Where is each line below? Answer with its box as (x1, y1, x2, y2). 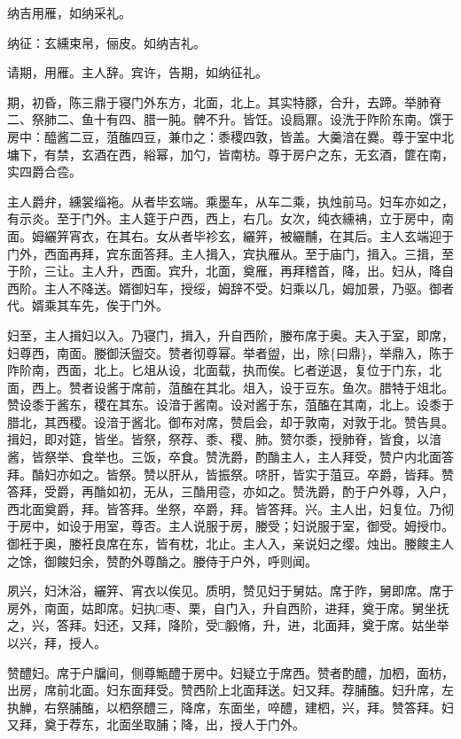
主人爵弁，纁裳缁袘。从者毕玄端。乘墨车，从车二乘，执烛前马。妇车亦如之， (7, 191, 454, 210)
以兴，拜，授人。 (7, 634, 106, 651)
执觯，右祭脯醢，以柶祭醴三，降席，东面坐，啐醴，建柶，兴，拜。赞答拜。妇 (7, 697, 454, 716)
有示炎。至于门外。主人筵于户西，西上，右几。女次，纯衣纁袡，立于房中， (7, 209, 441, 228)
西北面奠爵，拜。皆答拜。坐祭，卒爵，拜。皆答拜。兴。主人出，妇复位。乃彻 (7, 499, 454, 517)
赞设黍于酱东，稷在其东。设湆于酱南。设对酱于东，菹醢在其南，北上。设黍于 (7, 395, 454, 414)
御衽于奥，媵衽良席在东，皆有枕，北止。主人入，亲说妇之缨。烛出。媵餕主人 (7, 534, 454, 553)
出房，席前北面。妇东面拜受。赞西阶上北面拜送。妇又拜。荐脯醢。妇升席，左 (7, 681, 454, 699)
